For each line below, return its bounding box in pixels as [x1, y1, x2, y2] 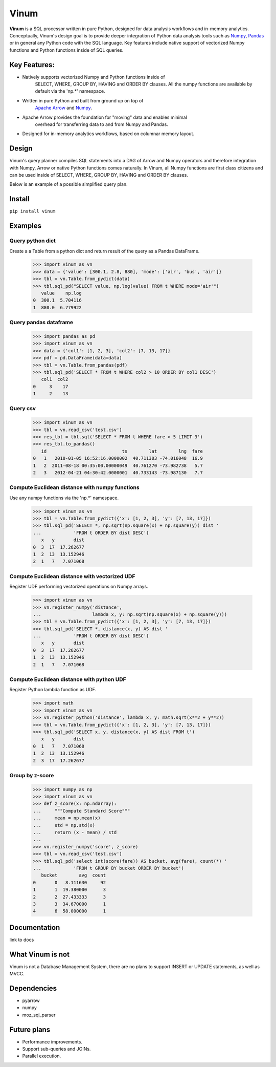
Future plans [9, 1025, 51, 1034]
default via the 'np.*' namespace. [35, 88, 105, 94]
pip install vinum [9, 208, 56, 215]
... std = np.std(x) [33, 822, 96, 828]
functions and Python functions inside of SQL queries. [9, 47, 124, 53]
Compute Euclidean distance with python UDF [9, 676, 126, 683]
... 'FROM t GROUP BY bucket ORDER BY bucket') [33, 865, 184, 871]
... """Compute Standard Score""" [33, 808, 130, 814]
